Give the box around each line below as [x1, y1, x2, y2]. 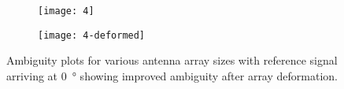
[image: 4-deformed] [38, 29, 146, 41]
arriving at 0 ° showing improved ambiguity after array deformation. [6, 67, 338, 83]
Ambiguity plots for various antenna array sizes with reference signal [6, 52, 338, 69]
